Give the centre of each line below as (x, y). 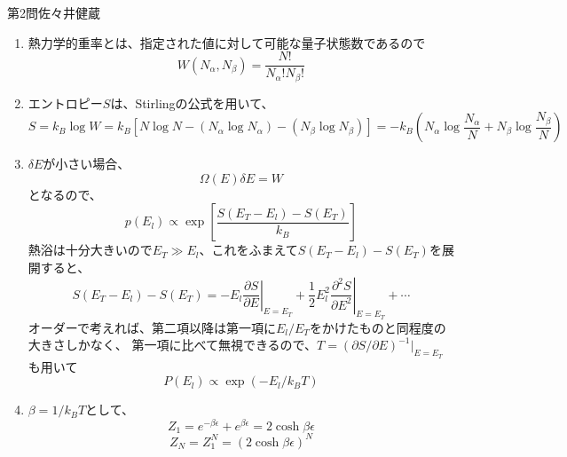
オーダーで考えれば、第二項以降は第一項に (152, 327)
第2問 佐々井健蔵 (54, 12)
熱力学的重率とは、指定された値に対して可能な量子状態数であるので (227, 42)
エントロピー (65, 102)
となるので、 (65, 194)
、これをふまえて (248, 250)
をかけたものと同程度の (378, 327)
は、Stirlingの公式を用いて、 (192, 102)
